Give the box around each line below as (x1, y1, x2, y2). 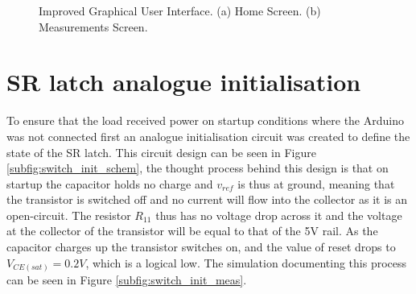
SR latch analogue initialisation (6, 65, 361, 98)
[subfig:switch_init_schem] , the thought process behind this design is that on (6, 159, 389, 176)
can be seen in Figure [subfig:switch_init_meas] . (6, 271, 247, 288)
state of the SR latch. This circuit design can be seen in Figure (6, 143, 316, 160)
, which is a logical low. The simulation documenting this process (85, 254, 407, 271)
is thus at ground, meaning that (237, 175, 395, 192)
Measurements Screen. (39, 18, 148, 35)
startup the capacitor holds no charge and (6, 175, 213, 192)
